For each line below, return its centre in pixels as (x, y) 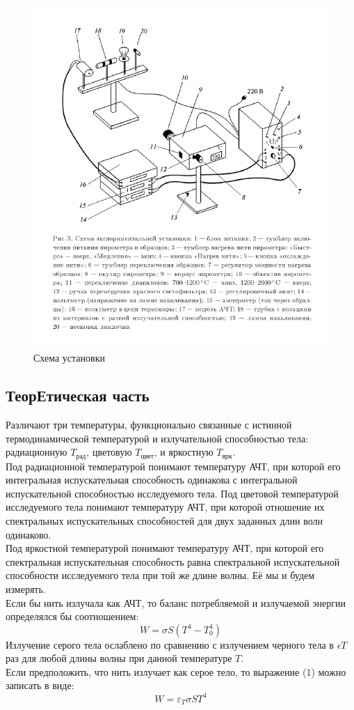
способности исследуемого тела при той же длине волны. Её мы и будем (160, 575)
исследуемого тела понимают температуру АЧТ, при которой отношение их (165, 507)
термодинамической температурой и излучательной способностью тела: (157, 438)
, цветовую (109, 452)
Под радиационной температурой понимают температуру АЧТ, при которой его (173, 466)
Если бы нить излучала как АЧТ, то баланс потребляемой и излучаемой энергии (176, 602)
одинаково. (29, 534)
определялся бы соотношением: (72, 616)
